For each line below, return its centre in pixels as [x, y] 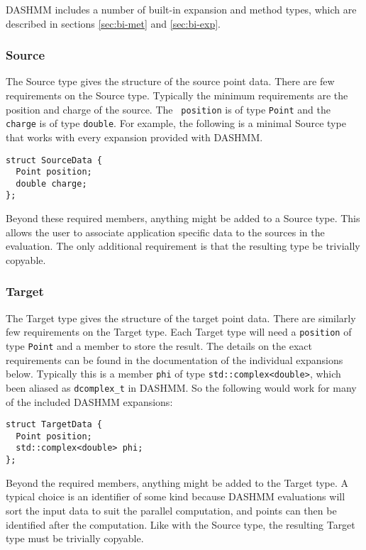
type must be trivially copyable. [75, 538]
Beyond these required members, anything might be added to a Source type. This [183, 218]
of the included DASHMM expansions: [89, 401]
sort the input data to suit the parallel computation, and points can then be [171, 510]
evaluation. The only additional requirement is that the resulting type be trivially [183, 246]
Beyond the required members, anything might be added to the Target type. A [177, 482]
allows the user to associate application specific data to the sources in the [165, 232]
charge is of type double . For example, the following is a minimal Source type [176, 123]
